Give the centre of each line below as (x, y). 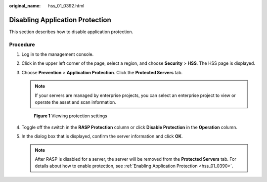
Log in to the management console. (58, 54)
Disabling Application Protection (60, 20)
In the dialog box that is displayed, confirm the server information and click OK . (102, 136)
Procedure (22, 45)
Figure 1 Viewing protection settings (70, 116)
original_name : (25, 6)
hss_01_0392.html (66, 6)
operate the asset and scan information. (75, 102)
